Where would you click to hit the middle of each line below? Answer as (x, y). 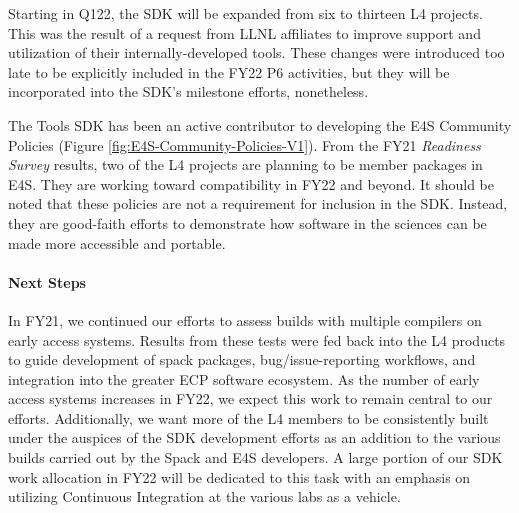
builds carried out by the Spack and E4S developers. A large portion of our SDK (255, 457)
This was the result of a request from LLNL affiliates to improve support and (244, 32)
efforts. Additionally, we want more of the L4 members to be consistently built (248, 417)
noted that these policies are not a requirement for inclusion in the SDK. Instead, (258, 203)
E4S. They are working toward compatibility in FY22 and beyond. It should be (251, 183)
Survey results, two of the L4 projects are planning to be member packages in (245, 164)
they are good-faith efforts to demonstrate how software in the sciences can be (247, 222)
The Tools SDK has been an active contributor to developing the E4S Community (260, 124)
